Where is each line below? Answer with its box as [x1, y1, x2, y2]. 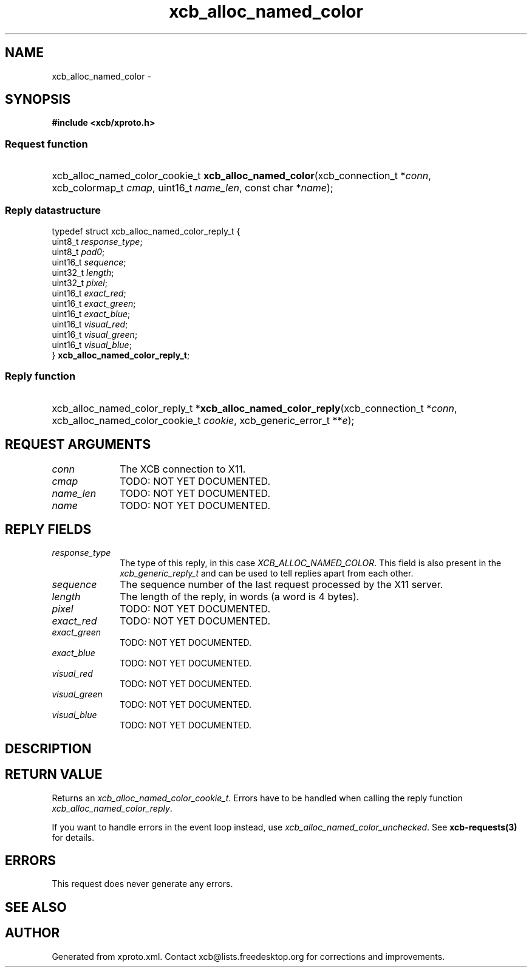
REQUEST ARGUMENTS [5, 437, 151, 453]
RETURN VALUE [5, 767, 103, 782]
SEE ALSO [5, 899, 67, 915]
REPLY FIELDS [5, 521, 92, 537]
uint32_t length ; [52, 267, 114, 278]
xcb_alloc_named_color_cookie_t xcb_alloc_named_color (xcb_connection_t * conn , [52, 169, 431, 182]
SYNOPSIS [5, 92, 71, 108]
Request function [5, 137, 88, 150]
